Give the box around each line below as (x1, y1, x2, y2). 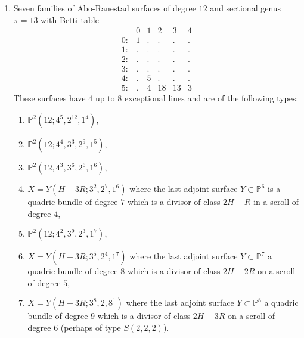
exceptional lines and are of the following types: (124, 92, 299, 104)
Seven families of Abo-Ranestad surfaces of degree (13, 2, 197, 14)
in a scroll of (253, 196, 299, 207)
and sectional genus (210, 2, 281, 14)
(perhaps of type (60, 321, 121, 333)
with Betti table (41, 13, 99, 26)
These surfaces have (13, 92, 86, 104)
